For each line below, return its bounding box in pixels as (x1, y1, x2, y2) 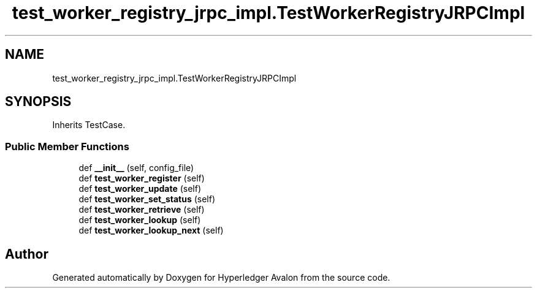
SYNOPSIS (5, 94, 72, 110)
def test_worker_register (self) (78, 173, 205, 184)
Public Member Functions (5, 140, 129, 153)
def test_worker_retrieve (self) (78, 204, 205, 215)
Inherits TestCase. (52, 120, 126, 131)
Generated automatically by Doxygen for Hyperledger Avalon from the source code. (52, 272, 390, 283)
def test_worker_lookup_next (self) (78, 225, 224, 236)
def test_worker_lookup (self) (78, 215, 201, 226)
